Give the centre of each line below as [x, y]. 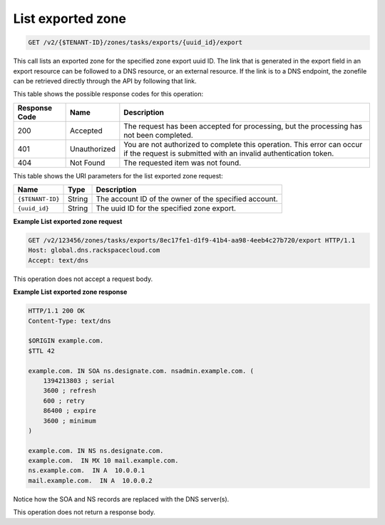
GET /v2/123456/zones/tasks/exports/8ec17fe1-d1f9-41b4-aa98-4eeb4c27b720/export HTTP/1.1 [192, 240]
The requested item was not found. [183, 163]
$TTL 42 [41, 351]
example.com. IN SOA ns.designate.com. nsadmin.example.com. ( [141, 371]
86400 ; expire [70, 411]
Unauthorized [93, 148]
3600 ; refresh [70, 391]
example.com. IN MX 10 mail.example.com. [103, 461]
